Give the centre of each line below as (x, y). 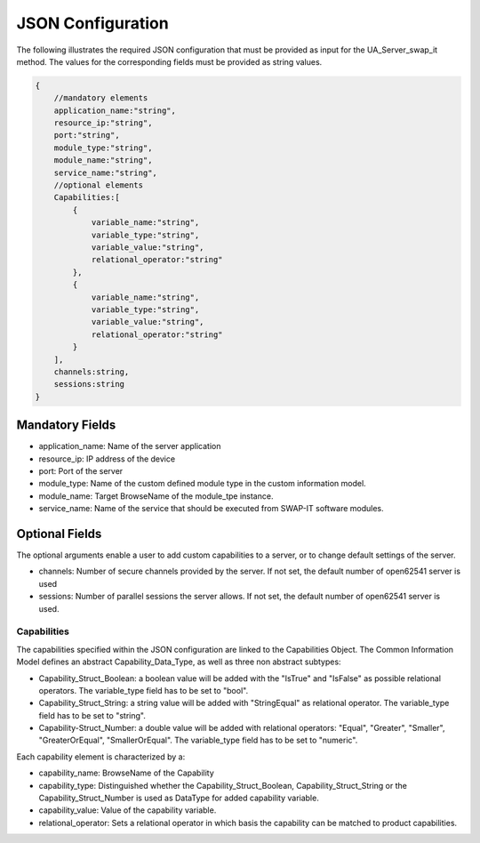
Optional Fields (59, 534)
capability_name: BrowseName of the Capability (127, 773)
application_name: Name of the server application (130, 446)
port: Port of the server (81, 470)
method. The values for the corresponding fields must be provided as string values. (169, 61)
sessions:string (89, 384)
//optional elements (99, 185)
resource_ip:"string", (103, 123)
